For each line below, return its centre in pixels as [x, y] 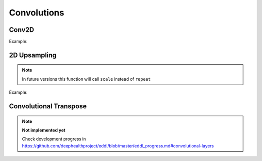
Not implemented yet [44, 130]
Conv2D [22, 30]
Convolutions [37, 13]
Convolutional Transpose [48, 106]
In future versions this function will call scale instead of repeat [86, 79]
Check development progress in [54, 139]
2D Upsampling [33, 55]
